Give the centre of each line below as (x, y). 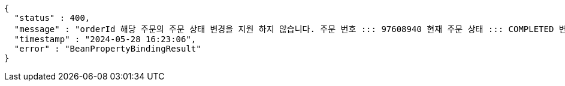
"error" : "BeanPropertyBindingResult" (108, 49)
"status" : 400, (52, 18)
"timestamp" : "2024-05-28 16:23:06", (105, 39)
